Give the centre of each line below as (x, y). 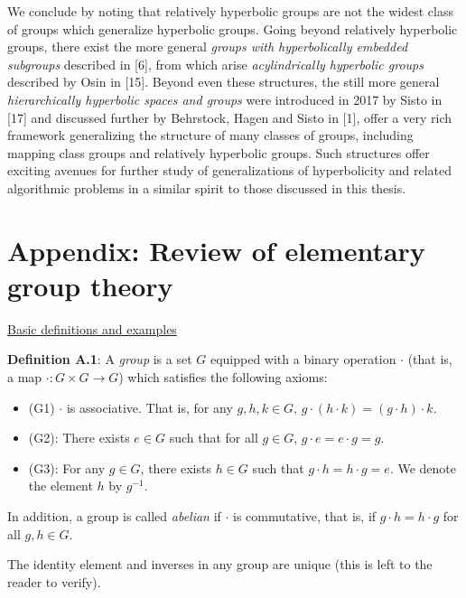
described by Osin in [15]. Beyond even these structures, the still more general (224, 82)
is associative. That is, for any (149, 407)
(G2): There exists (79, 438)
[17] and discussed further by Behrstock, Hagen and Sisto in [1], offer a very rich (229, 117)
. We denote (423, 467)
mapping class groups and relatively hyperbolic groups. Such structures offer (219, 152)
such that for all (214, 438)
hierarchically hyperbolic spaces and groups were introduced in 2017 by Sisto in (225, 99)
